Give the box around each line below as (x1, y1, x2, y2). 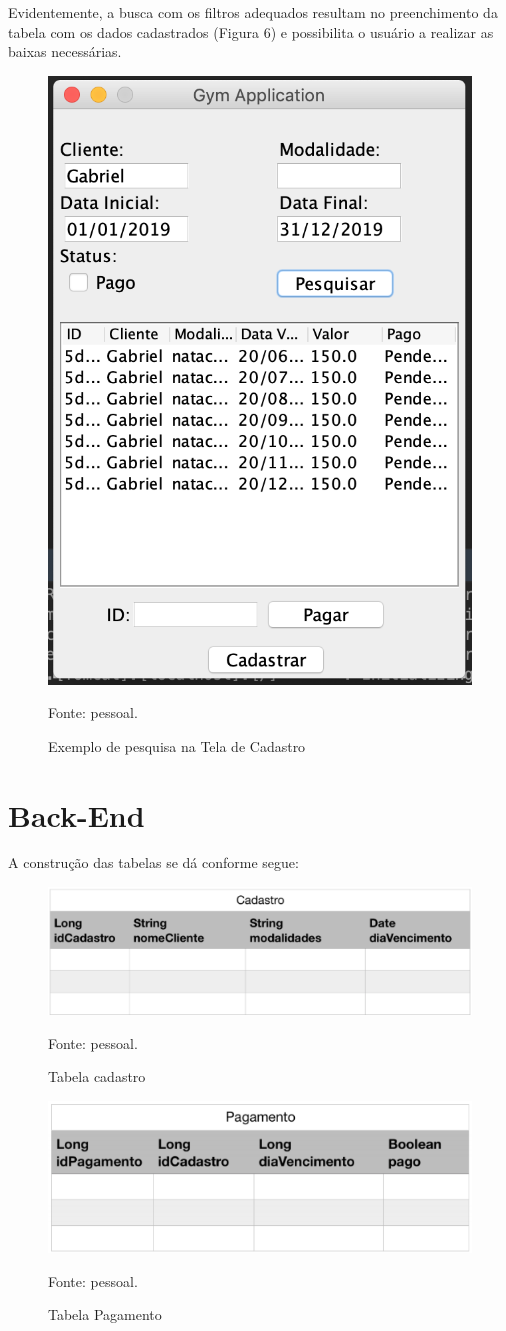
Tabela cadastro (48, 1066, 146, 1087)
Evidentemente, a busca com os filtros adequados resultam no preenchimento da (8, 2, 498, 22)
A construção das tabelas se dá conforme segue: (8, 852, 299, 873)
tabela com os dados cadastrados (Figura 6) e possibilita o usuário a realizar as (8, 21, 494, 42)
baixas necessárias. (8, 41, 122, 62)
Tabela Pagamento (48, 1304, 162, 1325)
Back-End (8, 794, 145, 835)
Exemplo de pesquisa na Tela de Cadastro (48, 735, 306, 756)
